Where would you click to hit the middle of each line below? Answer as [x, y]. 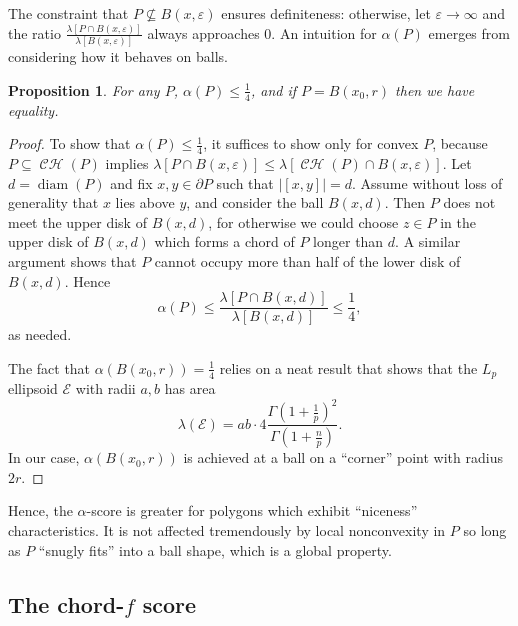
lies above [145, 202]
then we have [435, 89]
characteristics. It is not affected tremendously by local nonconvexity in [227, 530]
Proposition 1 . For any [84, 89]
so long [485, 530]
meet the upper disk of [77, 221]
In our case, [44, 457]
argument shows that [72, 261]
